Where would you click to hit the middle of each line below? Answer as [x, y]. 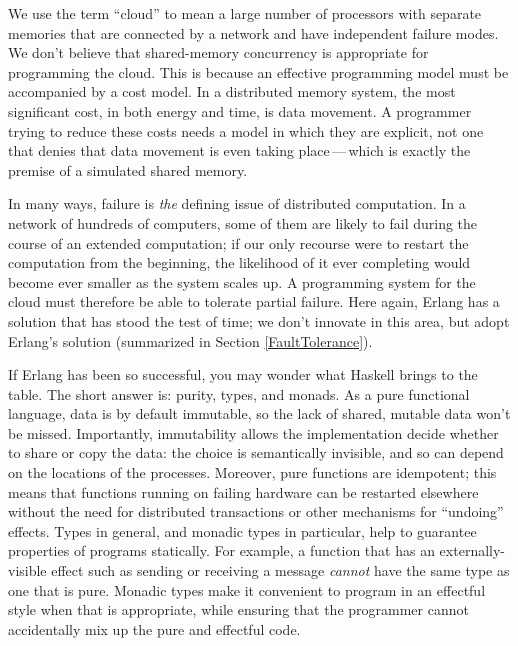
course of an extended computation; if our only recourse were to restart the [238, 242]
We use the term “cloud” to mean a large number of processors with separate [245, 13]
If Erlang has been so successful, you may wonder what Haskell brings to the [243, 374]
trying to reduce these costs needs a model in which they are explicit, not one [246, 130]
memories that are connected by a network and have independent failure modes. [253, 32]
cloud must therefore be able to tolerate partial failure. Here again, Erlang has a [254, 301]
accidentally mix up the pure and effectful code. [154, 628]
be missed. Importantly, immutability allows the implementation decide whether [253, 432]
